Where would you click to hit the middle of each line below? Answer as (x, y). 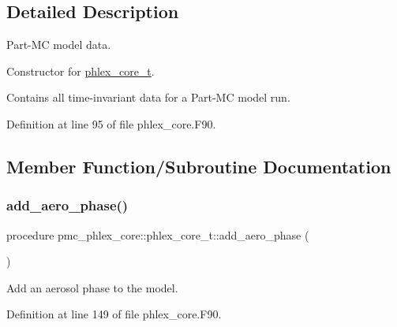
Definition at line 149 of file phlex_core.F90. (114, 314)
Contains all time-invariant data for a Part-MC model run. (148, 97)
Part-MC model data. (59, 45)
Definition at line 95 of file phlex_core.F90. (111, 123)
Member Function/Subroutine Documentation (199, 166)
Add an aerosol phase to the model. (92, 287)
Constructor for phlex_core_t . (81, 71)
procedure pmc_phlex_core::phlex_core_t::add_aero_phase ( (158, 234)
